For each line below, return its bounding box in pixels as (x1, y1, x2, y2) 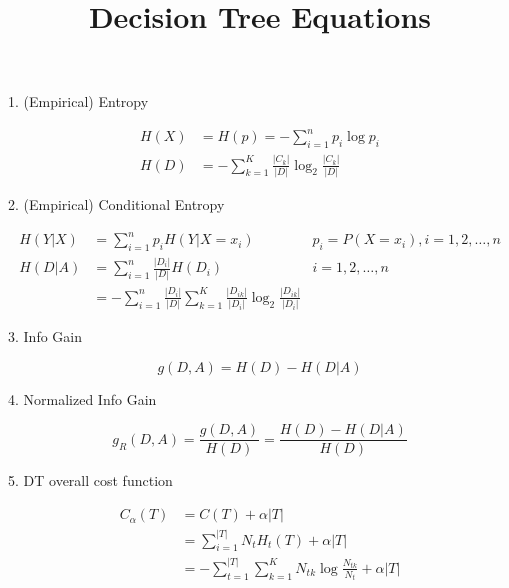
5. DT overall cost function (8, 470, 173, 491)
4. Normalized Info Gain (8, 388, 157, 409)
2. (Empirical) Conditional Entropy (8, 193, 225, 214)
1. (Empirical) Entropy (8, 91, 149, 112)
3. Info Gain (8, 326, 83, 347)
